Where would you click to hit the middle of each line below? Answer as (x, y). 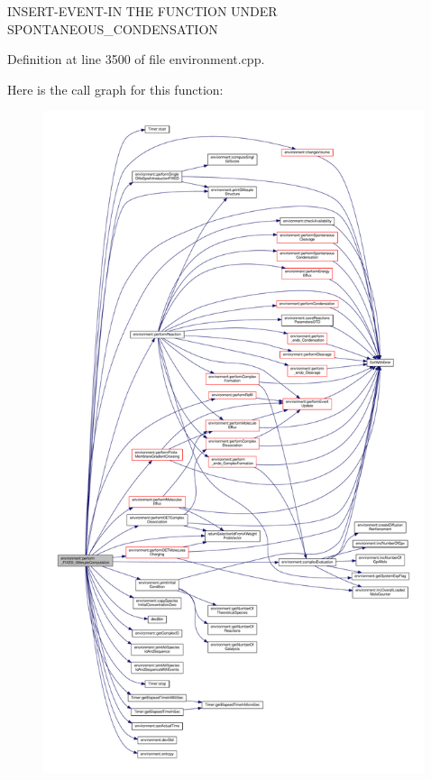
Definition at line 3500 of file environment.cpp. (136, 59)
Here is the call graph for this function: (115, 89)
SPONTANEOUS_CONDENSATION (113, 28)
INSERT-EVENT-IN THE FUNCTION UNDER (142, 11)
